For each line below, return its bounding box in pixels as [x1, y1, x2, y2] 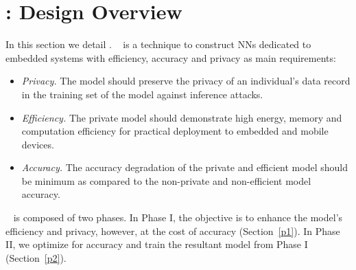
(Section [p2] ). [5, 250, 67, 265]
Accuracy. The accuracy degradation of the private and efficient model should [21, 160, 348, 175]
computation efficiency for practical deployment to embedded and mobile [21, 124, 329, 138]
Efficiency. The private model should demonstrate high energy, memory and [21, 110, 342, 124]
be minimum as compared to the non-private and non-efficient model [21, 173, 311, 188]
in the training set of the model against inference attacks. [21, 87, 263, 101]
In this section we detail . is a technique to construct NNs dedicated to [5, 37, 311, 52]
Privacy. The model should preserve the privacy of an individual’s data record [21, 74, 351, 88]
